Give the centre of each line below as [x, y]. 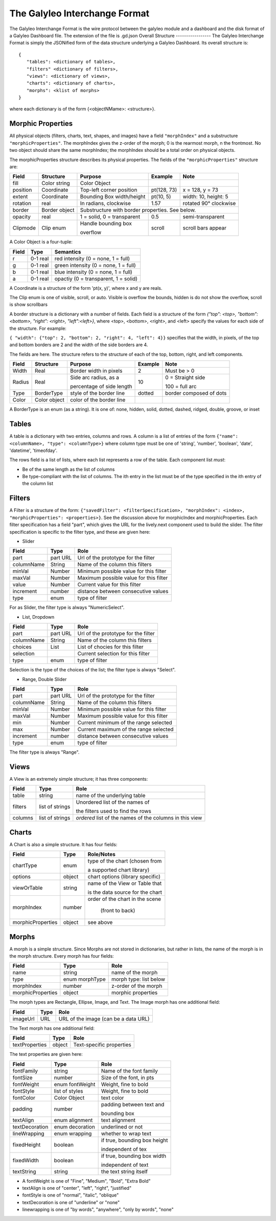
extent [20, 197]
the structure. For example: [38, 328]
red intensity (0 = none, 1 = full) [92, 258]
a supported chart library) [119, 870]
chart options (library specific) [124, 877]
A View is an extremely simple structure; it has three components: [79, 779]
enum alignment [73, 1120]
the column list [38, 484]
